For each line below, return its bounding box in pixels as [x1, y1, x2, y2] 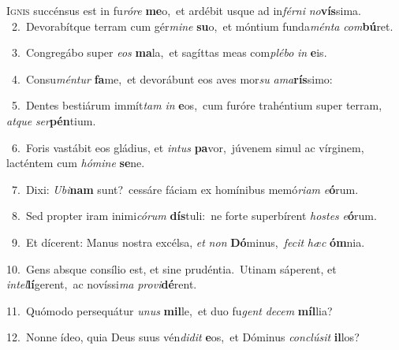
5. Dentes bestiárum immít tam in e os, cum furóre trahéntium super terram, [11, 97, 382, 114]
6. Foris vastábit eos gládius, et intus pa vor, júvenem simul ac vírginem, [11, 139, 364, 155]
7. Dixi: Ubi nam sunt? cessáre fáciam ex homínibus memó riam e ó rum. [11, 181, 359, 197]
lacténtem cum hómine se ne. [6, 155, 145, 171]
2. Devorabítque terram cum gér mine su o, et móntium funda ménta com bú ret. [11, 17, 393, 34]
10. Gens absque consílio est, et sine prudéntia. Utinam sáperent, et [6, 260, 337, 277]
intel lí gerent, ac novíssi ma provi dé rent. [6, 276, 197, 292]
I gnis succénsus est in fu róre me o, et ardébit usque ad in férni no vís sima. [6, 2, 361, 18]
